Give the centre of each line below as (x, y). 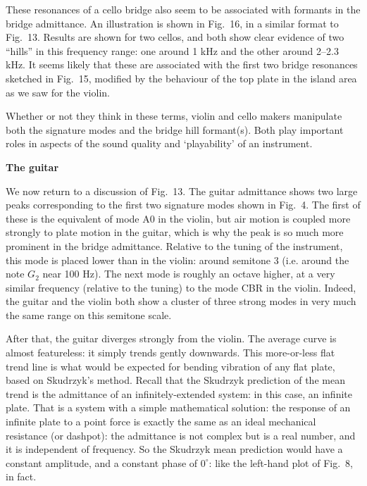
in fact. (21, 476)
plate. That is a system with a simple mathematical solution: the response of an (178, 407)
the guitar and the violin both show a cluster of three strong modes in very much (181, 301)
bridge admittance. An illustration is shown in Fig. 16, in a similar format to (172, 23)
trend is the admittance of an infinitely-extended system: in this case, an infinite (179, 393)
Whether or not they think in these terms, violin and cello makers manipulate (174, 116)
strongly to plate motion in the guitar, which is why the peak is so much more (175, 232)
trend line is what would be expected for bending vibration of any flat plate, (170, 366)
